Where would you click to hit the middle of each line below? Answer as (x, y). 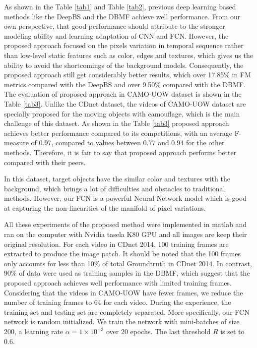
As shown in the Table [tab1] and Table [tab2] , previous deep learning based (120, 6)
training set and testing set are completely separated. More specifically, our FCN (127, 312)
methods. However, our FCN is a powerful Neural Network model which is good (126, 198)
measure (16, 143)
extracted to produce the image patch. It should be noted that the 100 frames (123, 254)
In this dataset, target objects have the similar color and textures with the (117, 179)
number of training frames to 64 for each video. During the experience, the (118, 302)
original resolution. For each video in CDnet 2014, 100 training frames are (116, 244)
